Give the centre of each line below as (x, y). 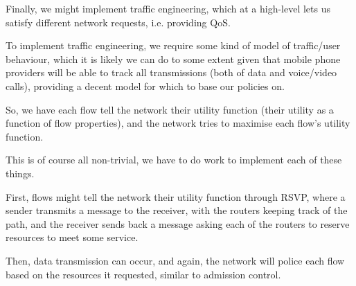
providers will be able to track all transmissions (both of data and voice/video (171, 72)
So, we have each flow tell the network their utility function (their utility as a (170, 109)
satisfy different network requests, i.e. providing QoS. (118, 22)
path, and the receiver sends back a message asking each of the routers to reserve (178, 223)
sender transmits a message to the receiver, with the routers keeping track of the (177, 210)
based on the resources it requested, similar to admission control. (143, 274)
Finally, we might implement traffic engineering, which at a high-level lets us (168, 8)
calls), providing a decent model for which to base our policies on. (145, 86)
